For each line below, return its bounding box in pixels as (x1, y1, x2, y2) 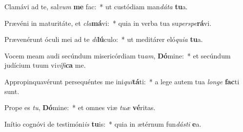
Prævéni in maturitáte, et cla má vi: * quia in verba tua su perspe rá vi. (4, 18, 212, 28)
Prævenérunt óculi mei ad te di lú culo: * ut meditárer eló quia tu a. (4, 34, 203, 44)
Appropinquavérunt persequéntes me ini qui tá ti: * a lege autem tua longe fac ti (4, 76, 240, 86)
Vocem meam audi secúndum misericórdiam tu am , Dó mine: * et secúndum (4, 50, 231, 60)
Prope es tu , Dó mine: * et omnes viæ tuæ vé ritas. (4, 102, 156, 113)
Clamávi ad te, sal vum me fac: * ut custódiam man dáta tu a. (4, 1, 188, 11)
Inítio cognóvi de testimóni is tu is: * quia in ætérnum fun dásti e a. (4, 118, 202, 129)
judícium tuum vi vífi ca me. (4, 60, 86, 70)
